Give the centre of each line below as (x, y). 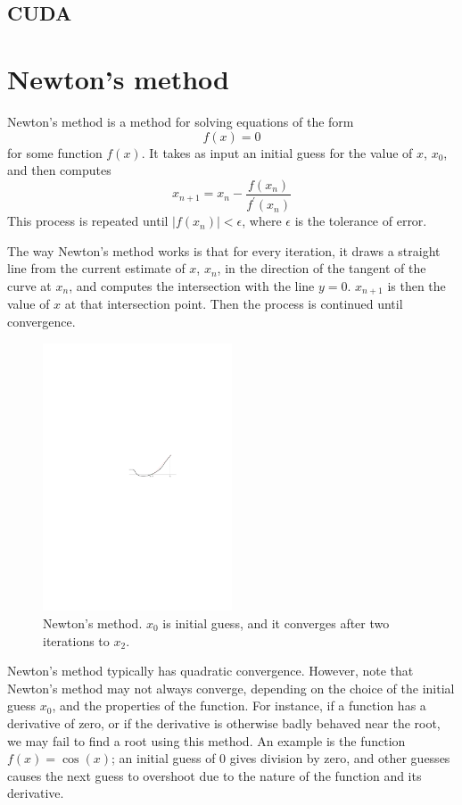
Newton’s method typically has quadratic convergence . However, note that (210, 671)
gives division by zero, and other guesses (340, 758)
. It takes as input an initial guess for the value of (277, 152)
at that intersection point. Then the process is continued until (234, 304)
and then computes (59, 170)
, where (262, 221)
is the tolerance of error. (361, 221)
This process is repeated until (88, 221)
